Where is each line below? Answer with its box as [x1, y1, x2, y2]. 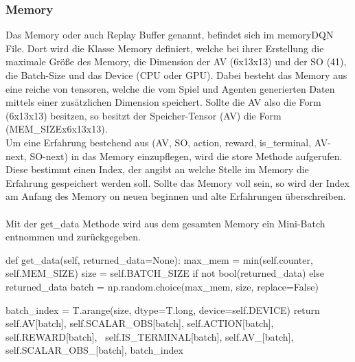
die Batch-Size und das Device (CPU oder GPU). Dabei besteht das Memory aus [5, 68, 347, 82]
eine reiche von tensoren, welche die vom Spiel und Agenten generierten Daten [5, 81, 335, 95]
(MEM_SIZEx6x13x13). [5, 122, 108, 136]
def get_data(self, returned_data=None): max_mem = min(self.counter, [5, 252, 313, 267]
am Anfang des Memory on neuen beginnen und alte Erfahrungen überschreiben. [5, 189, 346, 203]
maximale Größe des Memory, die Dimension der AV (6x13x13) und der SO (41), [5, 54, 347, 69]
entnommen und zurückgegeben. [5, 229, 141, 244]
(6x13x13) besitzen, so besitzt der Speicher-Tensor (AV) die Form [5, 108, 282, 122]
